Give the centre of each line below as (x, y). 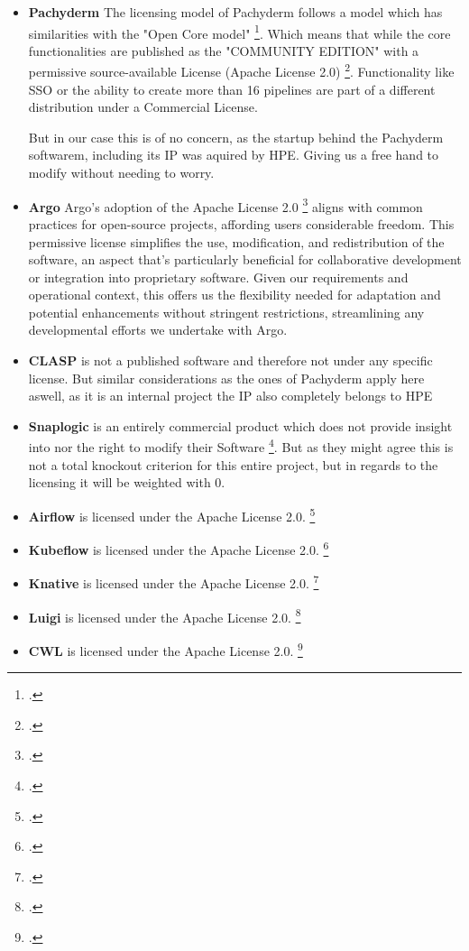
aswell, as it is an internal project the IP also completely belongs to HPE (230, 396)
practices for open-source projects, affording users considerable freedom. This (241, 223)
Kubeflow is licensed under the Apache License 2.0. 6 (179, 548)
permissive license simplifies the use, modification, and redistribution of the (236, 241)
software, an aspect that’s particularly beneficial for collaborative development (245, 259)
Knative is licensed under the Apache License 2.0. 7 (174, 582)
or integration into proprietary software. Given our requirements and (218, 277)
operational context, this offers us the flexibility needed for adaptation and (234, 295)
